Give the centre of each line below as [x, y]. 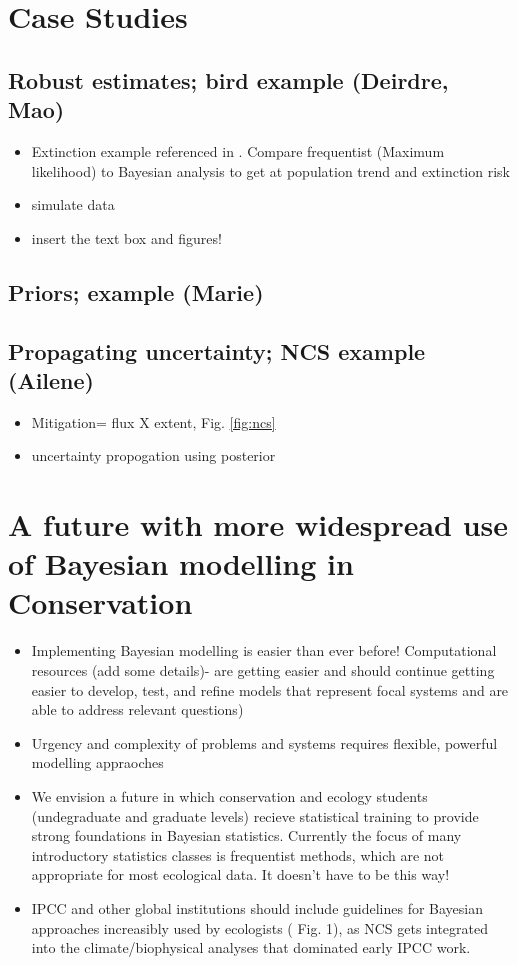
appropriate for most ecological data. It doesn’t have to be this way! [240, 874]
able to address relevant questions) [137, 709]
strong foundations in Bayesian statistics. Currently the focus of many [246, 835]
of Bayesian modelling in [181, 563]
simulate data [73, 204]
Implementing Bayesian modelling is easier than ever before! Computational [264, 650]
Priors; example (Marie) [136, 291]
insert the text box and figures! [126, 237]
